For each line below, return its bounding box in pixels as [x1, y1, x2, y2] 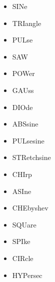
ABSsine [12, 118, 38, 129]
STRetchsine [12, 152, 51, 162]
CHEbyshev [12, 202, 48, 213]
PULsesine [12, 135, 44, 145]
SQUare [12, 219, 36, 229]
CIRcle [12, 252, 33, 263]
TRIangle [12, 17, 41, 28]
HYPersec [12, 269, 42, 280]
